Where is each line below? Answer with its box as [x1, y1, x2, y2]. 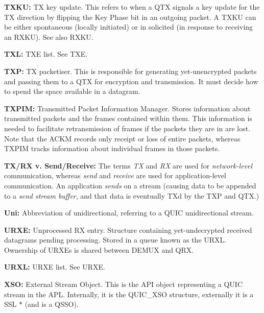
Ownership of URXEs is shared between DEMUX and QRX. [4, 244, 194, 255]
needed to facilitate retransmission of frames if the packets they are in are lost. [4, 123, 251, 133]
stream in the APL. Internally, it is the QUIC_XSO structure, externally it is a [4, 288, 254, 299]
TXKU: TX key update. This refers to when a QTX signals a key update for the [4, 2, 260, 12]
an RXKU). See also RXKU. [4, 31, 93, 42]
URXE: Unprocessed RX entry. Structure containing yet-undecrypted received [4, 224, 252, 235]
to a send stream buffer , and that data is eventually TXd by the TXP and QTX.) [4, 190, 259, 201]
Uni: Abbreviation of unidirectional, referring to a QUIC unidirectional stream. [4, 207, 254, 218]
